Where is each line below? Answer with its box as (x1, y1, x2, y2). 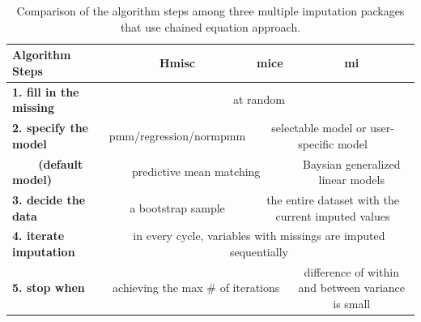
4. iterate (12, 227, 65, 244)
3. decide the (12, 191, 86, 208)
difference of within (304, 263, 400, 280)
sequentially (229, 243, 288, 260)
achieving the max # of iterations (113, 279, 280, 296)
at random (233, 91, 285, 108)
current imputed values (275, 207, 390, 224)
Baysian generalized (303, 155, 401, 172)
